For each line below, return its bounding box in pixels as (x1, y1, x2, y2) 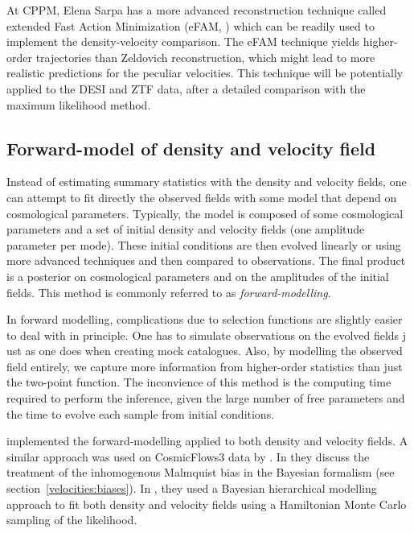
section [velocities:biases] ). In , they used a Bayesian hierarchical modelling (6, 480, 377, 497)
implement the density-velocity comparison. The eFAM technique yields (6, 33, 360, 50)
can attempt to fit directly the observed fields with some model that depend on (6, 188, 397, 205)
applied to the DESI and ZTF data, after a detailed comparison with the (6, 80, 366, 97)
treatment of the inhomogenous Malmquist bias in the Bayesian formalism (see (6, 464, 395, 481)
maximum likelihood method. (6, 96, 151, 113)
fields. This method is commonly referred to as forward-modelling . (6, 283, 331, 300)
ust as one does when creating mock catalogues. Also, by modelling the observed (6, 342, 403, 359)
